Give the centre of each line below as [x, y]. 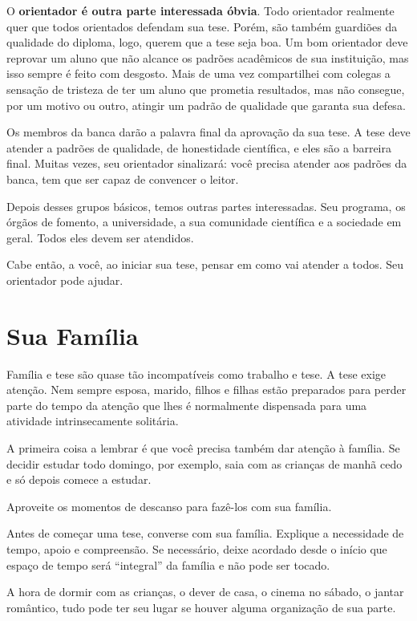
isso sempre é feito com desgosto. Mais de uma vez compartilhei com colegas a [198, 73]
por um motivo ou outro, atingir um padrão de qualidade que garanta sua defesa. [206, 105]
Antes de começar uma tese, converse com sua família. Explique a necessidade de [205, 533]
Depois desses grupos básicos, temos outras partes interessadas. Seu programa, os [206, 206]
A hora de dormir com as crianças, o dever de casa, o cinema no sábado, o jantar [205, 592]
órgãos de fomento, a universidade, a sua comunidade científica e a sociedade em [204, 222]
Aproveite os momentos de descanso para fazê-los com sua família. [169, 506]
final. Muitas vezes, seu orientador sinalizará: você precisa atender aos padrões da [207, 163]
